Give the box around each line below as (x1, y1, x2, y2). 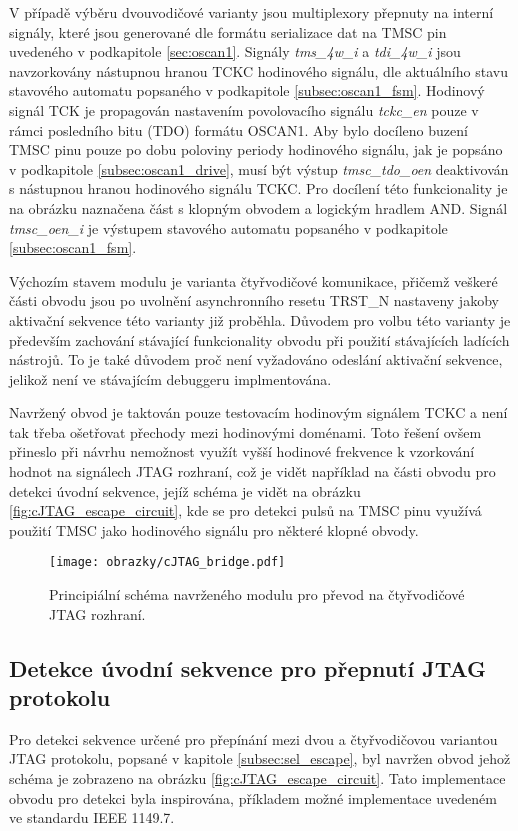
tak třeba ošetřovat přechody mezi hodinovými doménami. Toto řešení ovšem (9, 421, 482, 442)
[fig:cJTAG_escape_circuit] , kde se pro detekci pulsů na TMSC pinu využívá (9, 500, 482, 521)
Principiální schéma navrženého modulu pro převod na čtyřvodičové (49, 584, 465, 605)
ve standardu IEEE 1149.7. (9, 807, 175, 828)
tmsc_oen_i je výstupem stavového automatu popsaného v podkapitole (9, 217, 448, 238)
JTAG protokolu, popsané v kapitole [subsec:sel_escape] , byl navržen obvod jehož (9, 748, 511, 769)
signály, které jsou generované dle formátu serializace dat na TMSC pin (9, 21, 447, 42)
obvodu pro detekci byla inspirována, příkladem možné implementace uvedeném (9, 787, 497, 808)
